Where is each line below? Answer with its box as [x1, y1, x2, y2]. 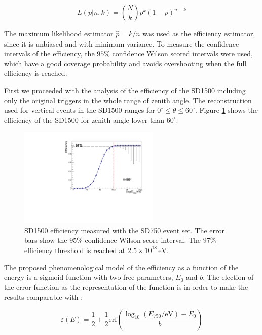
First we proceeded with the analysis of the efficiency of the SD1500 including [4, 85, 246, 95]
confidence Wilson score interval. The [85, 235, 201, 245]
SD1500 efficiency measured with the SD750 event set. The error [24, 225, 224, 235]
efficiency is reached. [4, 68, 67, 78]
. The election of [203, 272, 254, 282]
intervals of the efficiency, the [4, 48, 95, 59]
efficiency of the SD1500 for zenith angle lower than [4, 114, 165, 125]
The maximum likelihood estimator [4, 28, 114, 38]
